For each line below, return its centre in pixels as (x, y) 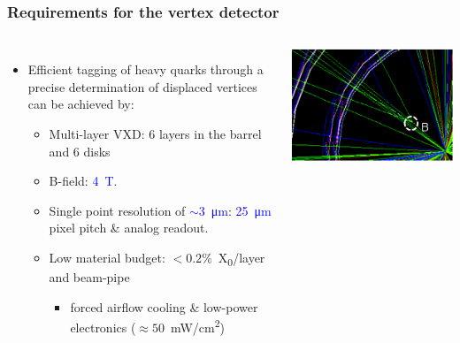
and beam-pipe (89, 277)
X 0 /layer (241, 258)
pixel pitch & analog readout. (129, 228)
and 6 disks (80, 151)
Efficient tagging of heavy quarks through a (146, 69)
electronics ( (103, 327)
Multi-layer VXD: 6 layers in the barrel (155, 133)
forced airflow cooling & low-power (164, 306)
